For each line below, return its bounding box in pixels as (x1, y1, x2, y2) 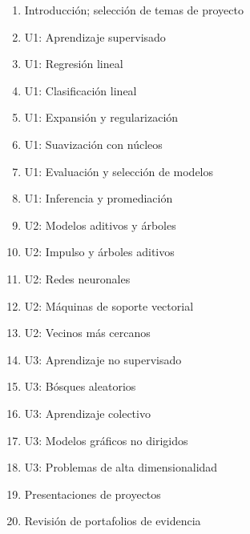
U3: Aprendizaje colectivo (24, 404, 151, 421)
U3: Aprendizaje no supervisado (24, 351, 182, 367)
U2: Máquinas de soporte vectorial (24, 297, 194, 314)
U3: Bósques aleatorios (24, 378, 136, 395)
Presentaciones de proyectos (24, 485, 161, 502)
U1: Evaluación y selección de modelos (24, 163, 214, 179)
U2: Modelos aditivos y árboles (24, 216, 176, 233)
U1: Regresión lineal (24, 55, 123, 72)
